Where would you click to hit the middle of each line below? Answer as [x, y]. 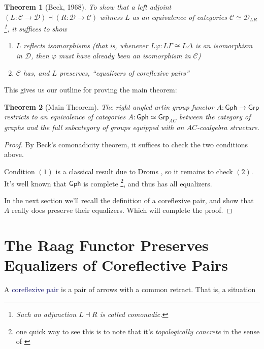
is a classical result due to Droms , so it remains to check [144, 171]
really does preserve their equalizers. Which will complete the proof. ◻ [122, 210]
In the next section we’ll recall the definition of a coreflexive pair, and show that [129, 200]
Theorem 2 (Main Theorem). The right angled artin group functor [109, 106]
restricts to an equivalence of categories [65, 117]
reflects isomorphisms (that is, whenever [86, 45]
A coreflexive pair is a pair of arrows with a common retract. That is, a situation [130, 289]
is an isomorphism [224, 45]
